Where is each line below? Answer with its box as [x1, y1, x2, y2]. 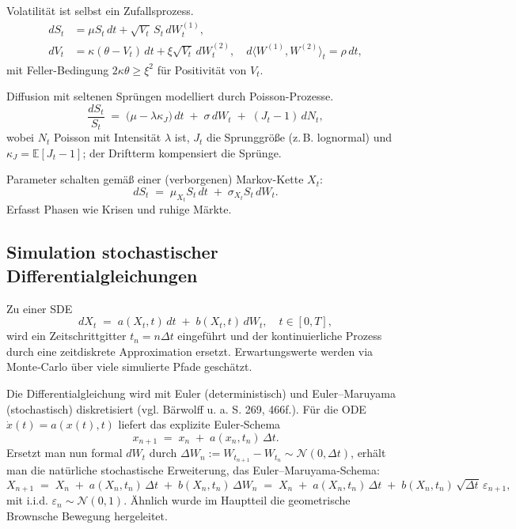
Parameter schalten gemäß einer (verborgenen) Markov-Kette [6, 171, 304, 187]
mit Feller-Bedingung [6, 61, 109, 77]
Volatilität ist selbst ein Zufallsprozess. [6, 2, 194, 18]
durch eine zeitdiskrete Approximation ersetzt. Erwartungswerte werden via [6, 342, 374, 359]
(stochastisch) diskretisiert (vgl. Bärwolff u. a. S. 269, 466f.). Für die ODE [6, 400, 366, 417]
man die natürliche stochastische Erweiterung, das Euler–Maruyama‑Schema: [6, 462, 380, 478]
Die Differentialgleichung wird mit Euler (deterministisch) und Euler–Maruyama [6, 384, 396, 401]
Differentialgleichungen [6, 263, 198, 287]
